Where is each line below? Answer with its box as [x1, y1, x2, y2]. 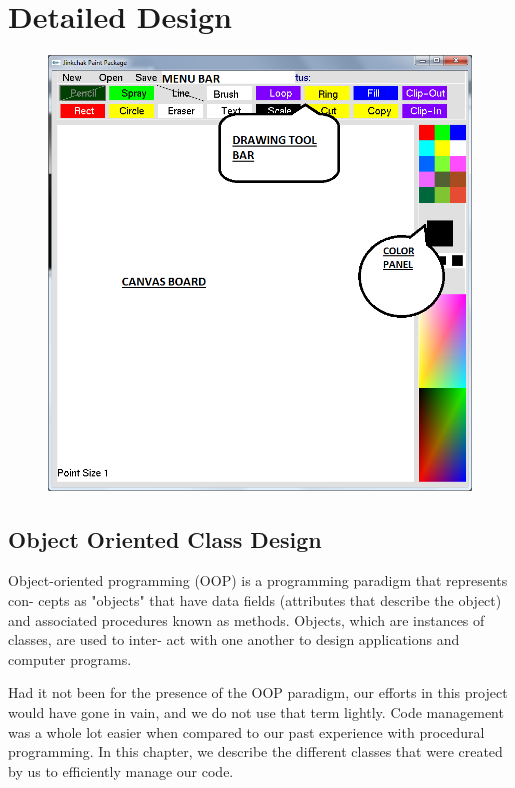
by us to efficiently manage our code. [8, 760, 234, 781]
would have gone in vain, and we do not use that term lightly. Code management [8, 701, 504, 722]
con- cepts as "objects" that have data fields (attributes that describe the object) [8, 589, 502, 610]
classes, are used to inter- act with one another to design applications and [8, 629, 460, 650]
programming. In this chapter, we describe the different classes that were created [8, 741, 503, 762]
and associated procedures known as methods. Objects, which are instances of [8, 609, 485, 630]
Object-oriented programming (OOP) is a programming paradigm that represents [8, 570, 508, 591]
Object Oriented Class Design [8, 523, 322, 554]
